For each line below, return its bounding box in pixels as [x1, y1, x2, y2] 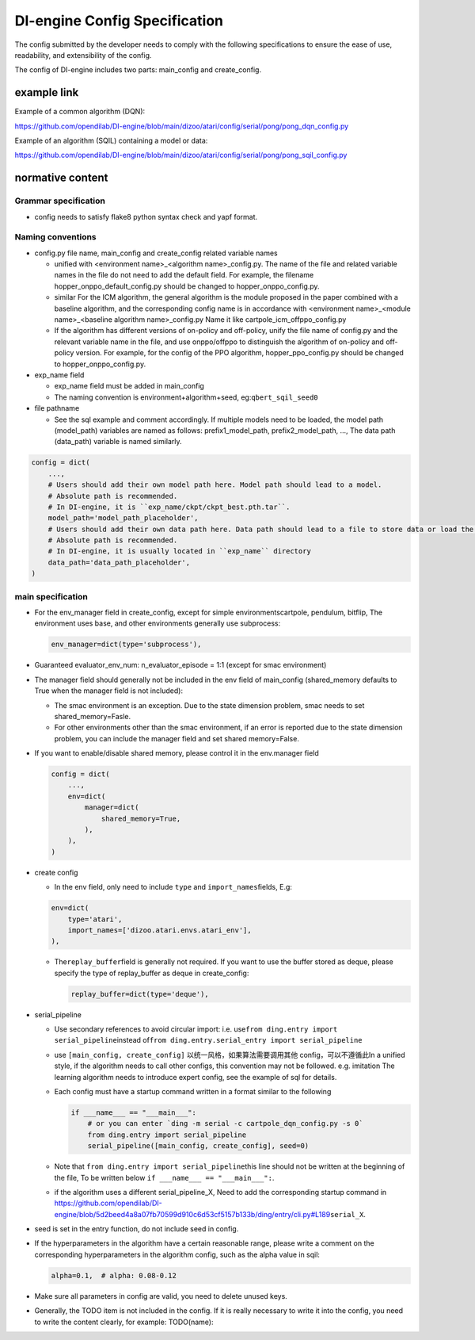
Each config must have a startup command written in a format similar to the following [54, 1087, 332, 1096]
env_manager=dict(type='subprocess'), [51, 640, 202, 649]
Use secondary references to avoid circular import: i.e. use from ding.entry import [54, 1024, 338, 1034]
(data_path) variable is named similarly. [54, 437, 182, 446]
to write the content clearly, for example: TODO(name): [34, 1317, 214, 1327]
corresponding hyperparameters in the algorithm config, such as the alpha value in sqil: [34, 1250, 321, 1259]
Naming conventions [14, 232, 97, 243]
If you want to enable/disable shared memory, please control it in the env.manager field [34, 748, 320, 758]
